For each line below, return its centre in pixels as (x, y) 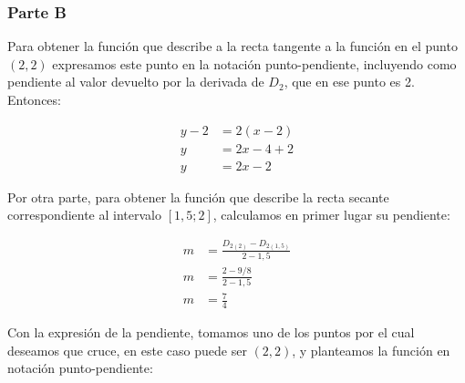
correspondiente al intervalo (84, 215)
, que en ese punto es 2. (349, 82)
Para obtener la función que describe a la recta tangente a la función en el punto (232, 46)
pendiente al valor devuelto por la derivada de (136, 82)
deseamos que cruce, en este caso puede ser (127, 350)
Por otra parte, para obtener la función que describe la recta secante (198, 197)
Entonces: (34, 99)
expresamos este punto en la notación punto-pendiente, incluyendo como (254, 63)
